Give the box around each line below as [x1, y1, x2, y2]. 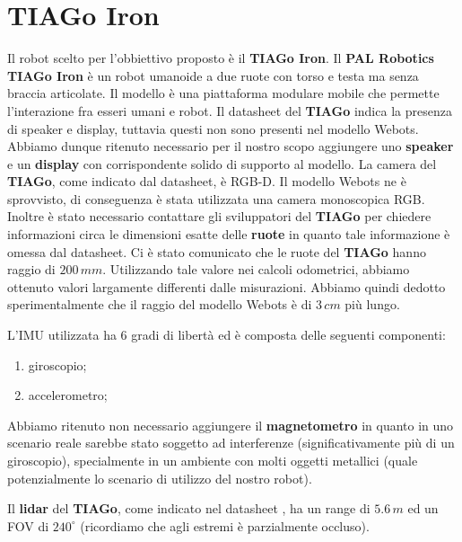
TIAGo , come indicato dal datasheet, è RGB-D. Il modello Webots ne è [7, 172, 406, 191]
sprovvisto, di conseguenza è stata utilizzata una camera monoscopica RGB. [7, 189, 425, 208]
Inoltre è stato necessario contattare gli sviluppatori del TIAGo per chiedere [7, 207, 431, 226]
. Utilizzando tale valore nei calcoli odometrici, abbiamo [102, 260, 410, 279]
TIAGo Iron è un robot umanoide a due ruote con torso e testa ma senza [7, 66, 419, 84]
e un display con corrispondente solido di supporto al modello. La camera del [7, 154, 437, 173]
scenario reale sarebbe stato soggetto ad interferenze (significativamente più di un [7, 433, 455, 452]
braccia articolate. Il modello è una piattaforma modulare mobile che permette [7, 84, 440, 102]
